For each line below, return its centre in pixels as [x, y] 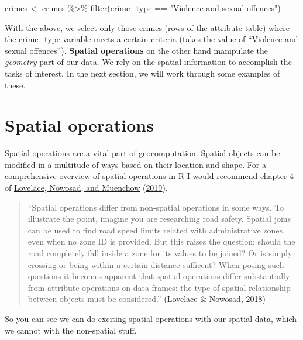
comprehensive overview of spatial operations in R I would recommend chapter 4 [149, 176]
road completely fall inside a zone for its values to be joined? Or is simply [160, 253]
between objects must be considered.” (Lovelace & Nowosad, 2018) [147, 299]
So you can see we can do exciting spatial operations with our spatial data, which [151, 318]
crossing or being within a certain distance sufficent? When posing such [156, 264]
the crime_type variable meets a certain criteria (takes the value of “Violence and [151, 39]
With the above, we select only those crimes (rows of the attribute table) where [147, 27]
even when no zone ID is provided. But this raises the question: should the [161, 241]
